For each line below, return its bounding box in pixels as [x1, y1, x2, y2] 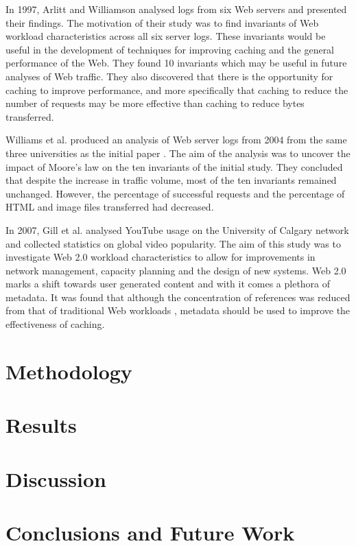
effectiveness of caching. [5, 317, 105, 331]
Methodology [5, 357, 132, 385]
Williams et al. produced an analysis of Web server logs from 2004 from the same [5, 132, 347, 147]
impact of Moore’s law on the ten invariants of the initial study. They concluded [5, 159, 343, 174]
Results [5, 411, 77, 439]
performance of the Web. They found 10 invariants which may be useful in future [5, 56, 347, 70]
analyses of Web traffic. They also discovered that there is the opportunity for [5, 69, 333, 83]
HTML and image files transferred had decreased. [5, 200, 214, 214]
